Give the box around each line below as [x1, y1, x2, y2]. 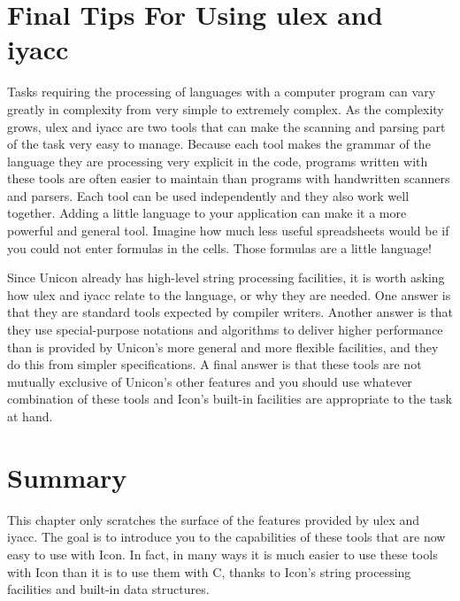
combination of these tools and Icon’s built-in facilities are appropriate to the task [7, 389, 452, 408]
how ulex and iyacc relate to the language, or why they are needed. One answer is [7, 285, 451, 304]
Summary [7, 458, 127, 495]
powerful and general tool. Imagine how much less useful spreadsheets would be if [7, 221, 449, 240]
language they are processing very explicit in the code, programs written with [7, 151, 428, 170]
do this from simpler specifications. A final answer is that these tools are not [7, 355, 422, 374]
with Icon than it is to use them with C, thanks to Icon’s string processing [7, 562, 411, 581]
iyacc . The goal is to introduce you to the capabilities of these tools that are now [7, 528, 446, 546]
